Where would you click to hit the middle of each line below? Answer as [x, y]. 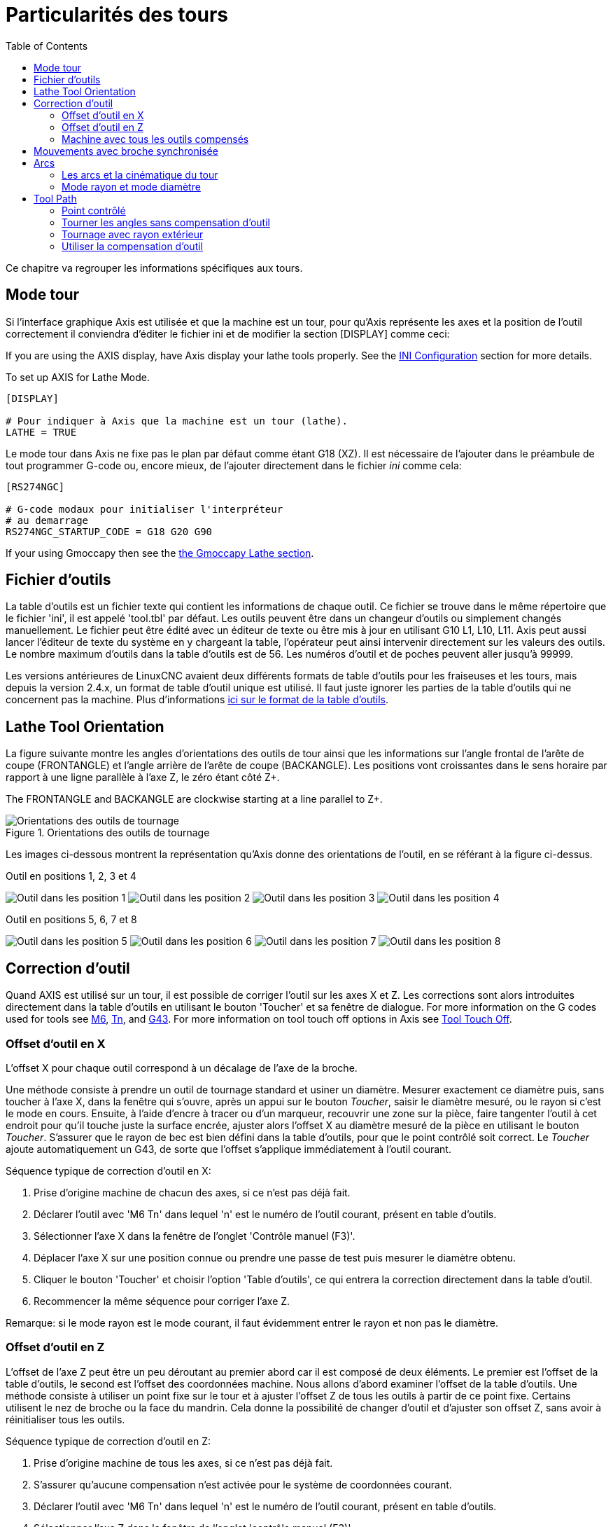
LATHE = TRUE [41, 432]
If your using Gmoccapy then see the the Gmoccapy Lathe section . [160, 553]
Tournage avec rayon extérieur [133, 234]
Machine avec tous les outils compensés [155, 139]
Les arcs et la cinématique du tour [140, 174]
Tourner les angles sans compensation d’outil [166, 222]
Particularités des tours [117, 15]
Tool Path [55, 198]
